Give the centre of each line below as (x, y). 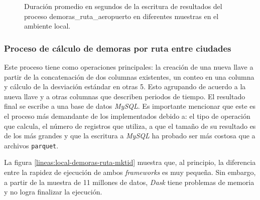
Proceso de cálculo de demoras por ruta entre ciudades (118, 48)
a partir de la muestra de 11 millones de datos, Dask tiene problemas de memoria (129, 182)
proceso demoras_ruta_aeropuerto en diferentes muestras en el (121, 16)
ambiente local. (47, 26)
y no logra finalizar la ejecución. (53, 192)
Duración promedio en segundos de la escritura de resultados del (123, 6)
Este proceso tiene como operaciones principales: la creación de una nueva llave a (129, 67)
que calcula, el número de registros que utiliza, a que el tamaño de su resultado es (130, 126)
